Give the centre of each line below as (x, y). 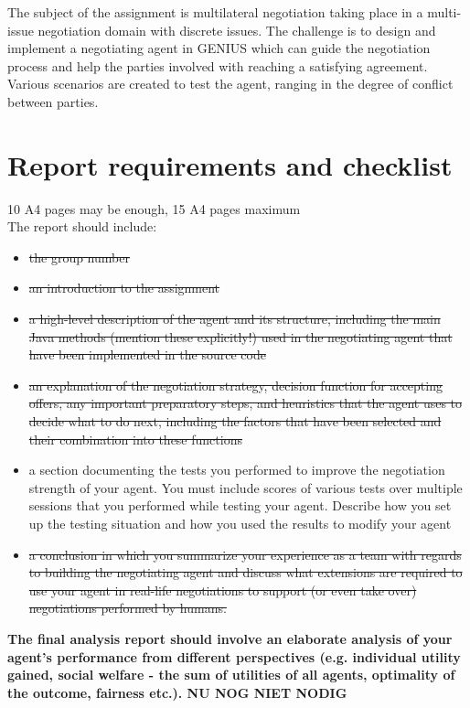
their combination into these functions (135, 439)
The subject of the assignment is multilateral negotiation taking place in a (215, 12)
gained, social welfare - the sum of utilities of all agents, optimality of (231, 675)
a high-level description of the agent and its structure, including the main (235, 319)
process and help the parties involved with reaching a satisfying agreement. (218, 65)
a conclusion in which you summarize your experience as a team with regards (245, 554)
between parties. (53, 101)
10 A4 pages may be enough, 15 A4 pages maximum (154, 208)
